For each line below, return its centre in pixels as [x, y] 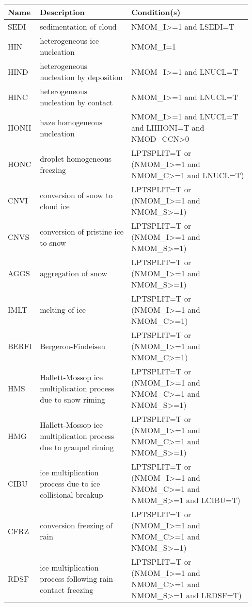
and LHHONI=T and [168, 127]
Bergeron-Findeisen [73, 346]
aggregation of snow [74, 273]
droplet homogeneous [76, 158]
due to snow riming [73, 399]
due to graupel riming [77, 447]
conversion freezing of [76, 525]
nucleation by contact [76, 102]
